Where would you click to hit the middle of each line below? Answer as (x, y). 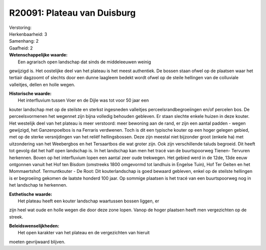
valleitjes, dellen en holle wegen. (42, 84)
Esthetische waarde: (31, 194)
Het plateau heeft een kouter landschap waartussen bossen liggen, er (89, 201)
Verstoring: (20, 28)
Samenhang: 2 (24, 41)
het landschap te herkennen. (38, 185)
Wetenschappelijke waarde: (38, 55)
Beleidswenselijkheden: (34, 226)
